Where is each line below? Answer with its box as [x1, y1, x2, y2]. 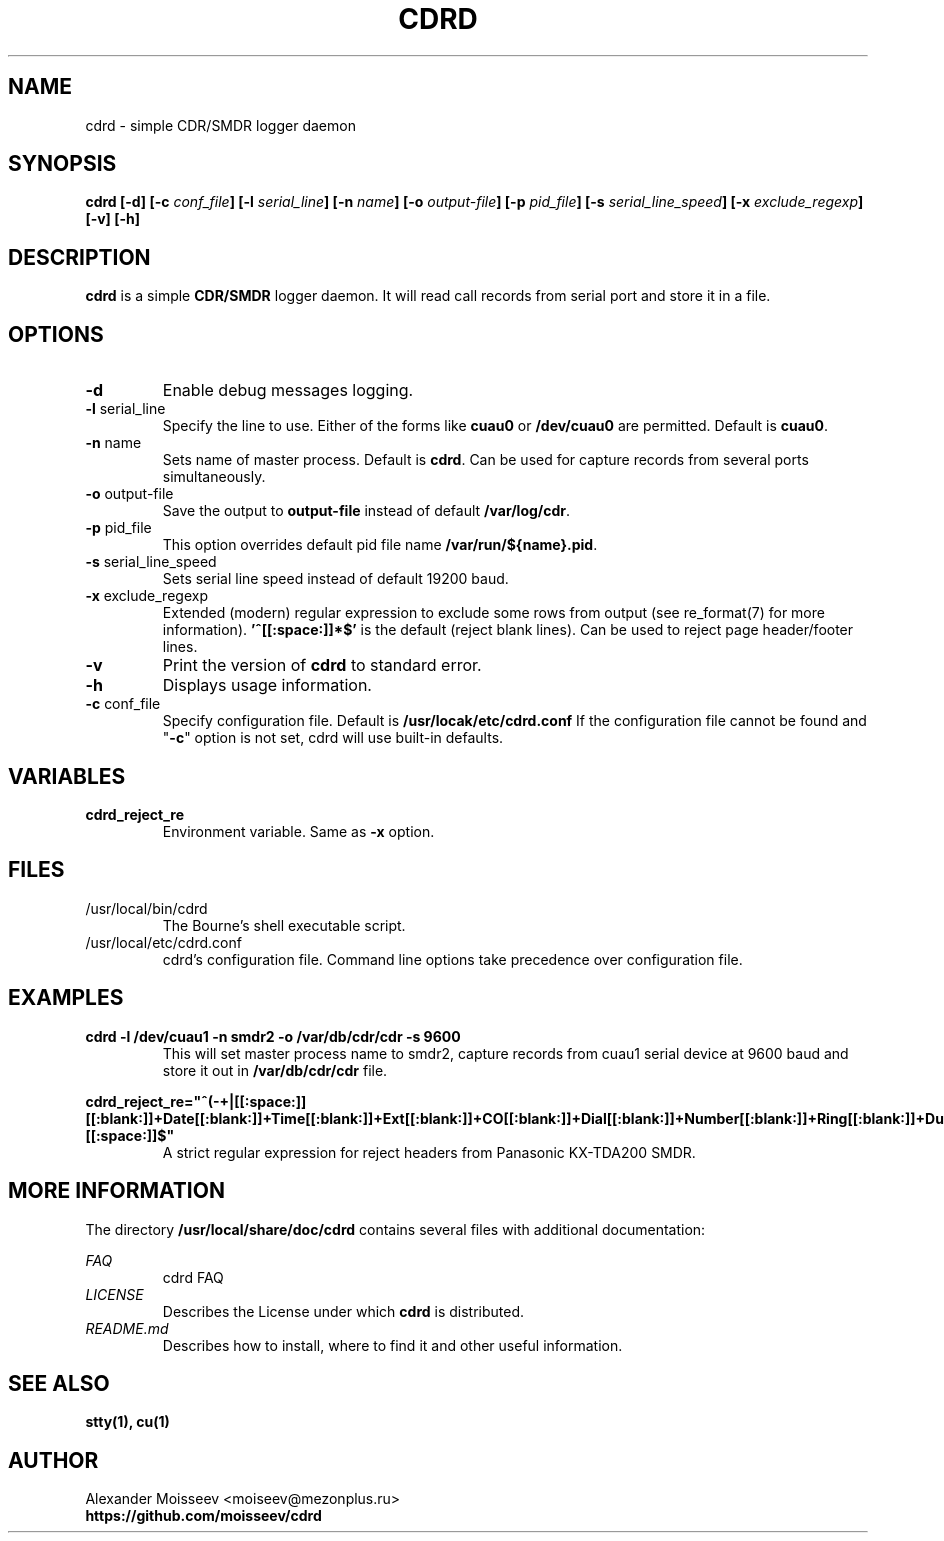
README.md [85, 1319, 169, 1337]
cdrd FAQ [162, 1268, 224, 1286]
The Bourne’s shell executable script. [162, 916, 406, 934]
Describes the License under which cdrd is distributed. [162, 1302, 525, 1320]
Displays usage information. [162, 675, 372, 696]
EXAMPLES [8, 985, 124, 1011]
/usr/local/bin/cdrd [85, 899, 208, 917]
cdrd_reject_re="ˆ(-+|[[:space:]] [85, 1092, 307, 1110]
